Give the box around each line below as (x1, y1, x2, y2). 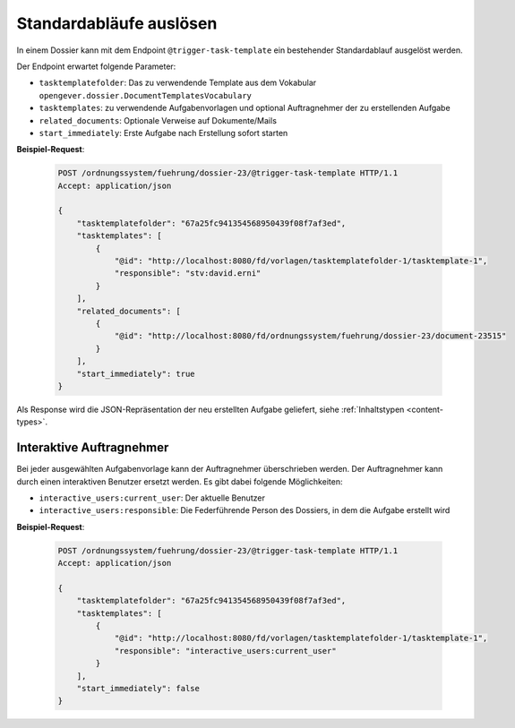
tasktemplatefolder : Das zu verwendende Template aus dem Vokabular (39, 77, 317, 89)
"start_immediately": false (76, 683, 201, 694)
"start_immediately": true (76, 368, 196, 379)
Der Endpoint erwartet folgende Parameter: (16, 61, 176, 72)
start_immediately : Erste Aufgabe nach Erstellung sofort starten (39, 127, 288, 138)
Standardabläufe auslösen (16, 13, 218, 33)
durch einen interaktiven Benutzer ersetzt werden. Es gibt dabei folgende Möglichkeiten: (16, 475, 343, 487)
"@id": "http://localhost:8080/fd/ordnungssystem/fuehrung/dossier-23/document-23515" (114, 331, 507, 341)
